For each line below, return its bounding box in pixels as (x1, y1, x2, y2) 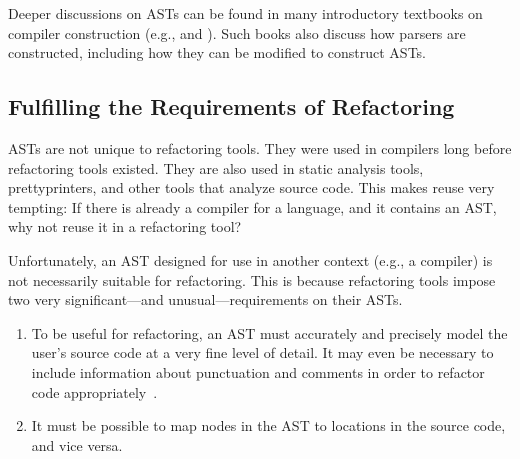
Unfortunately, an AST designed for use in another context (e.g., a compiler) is (8, 249, 493, 270)
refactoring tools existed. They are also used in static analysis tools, (8, 157, 424, 178)
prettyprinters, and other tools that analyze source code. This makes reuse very (8, 177, 495, 198)
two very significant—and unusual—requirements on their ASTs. (8, 289, 403, 310)
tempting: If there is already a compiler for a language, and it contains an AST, (8, 196, 497, 217)
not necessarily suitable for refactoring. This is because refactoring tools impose (8, 269, 496, 290)
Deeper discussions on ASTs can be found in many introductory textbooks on (8, 3, 483, 23)
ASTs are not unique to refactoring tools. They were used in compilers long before (8, 137, 512, 158)
